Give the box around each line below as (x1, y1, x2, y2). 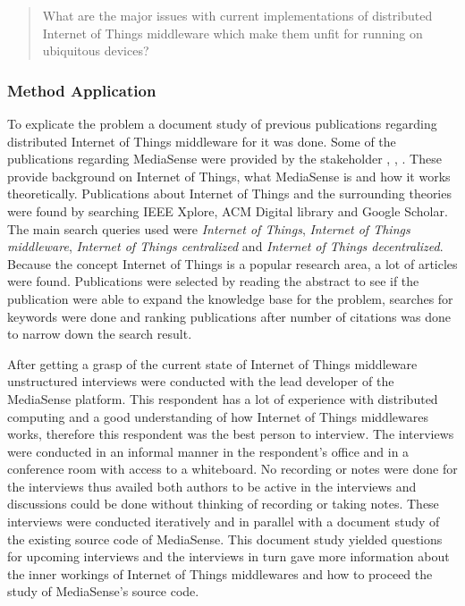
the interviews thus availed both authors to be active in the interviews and (7, 476, 417, 495)
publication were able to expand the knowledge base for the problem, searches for (7, 289, 453, 307)
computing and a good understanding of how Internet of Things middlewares (7, 407, 428, 425)
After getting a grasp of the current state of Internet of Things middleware (7, 354, 418, 373)
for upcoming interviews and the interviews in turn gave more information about (7, 547, 450, 566)
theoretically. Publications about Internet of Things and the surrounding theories (7, 184, 452, 203)
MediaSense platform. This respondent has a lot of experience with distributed (7, 389, 438, 408)
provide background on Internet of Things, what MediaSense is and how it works (7, 166, 451, 185)
